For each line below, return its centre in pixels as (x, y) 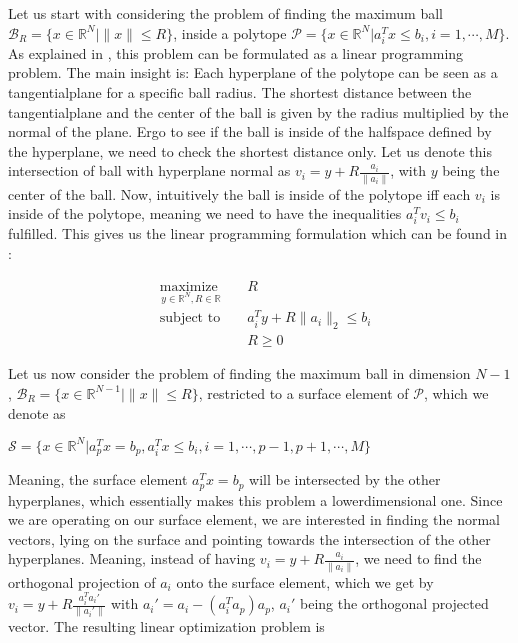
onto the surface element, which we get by (305, 581)
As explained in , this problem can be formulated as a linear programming (236, 52)
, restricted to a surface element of (303, 392)
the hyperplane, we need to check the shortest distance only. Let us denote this (250, 150)
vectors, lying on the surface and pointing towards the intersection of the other (249, 538)
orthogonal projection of (82, 581)
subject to (190, 318)
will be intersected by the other (345, 479)
